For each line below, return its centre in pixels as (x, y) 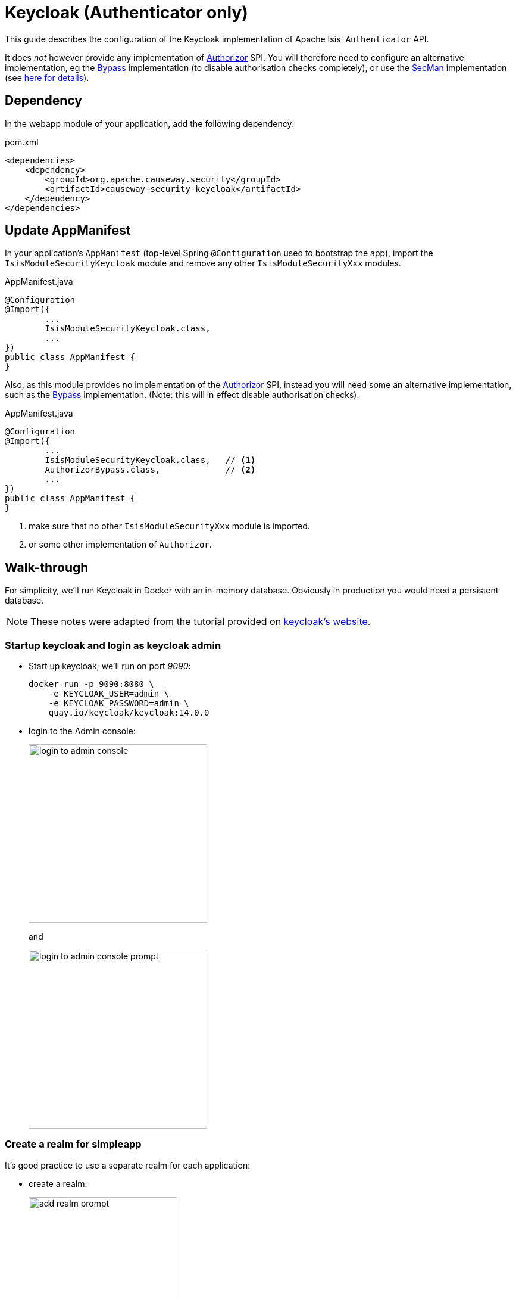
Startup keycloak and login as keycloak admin (113, 645)
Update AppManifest (68, 231)
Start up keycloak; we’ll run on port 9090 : (110, 666)
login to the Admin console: (82, 731)
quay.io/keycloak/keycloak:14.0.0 (129, 713)
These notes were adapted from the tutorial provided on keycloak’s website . (201, 622)
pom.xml (22, 142)
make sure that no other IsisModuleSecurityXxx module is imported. (169, 526)
